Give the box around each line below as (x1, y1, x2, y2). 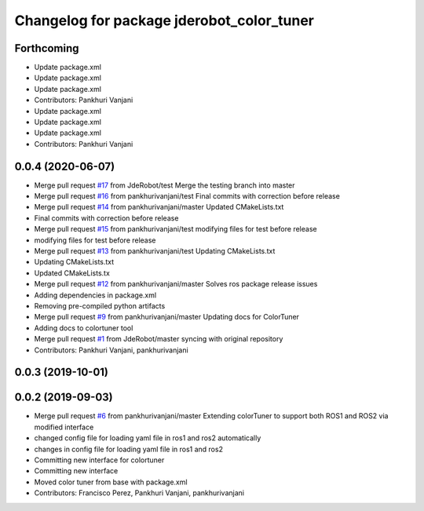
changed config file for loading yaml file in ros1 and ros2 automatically (34, 433, 261, 443)
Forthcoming (14, 42, 79, 55)
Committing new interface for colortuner (34, 455, 165, 465)
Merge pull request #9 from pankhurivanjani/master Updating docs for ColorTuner (34, 312, 300, 322)
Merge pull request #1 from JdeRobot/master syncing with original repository (34, 334, 283, 344)
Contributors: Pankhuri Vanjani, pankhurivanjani (34, 345, 188, 355)
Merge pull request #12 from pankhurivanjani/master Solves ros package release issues (34, 279, 318, 289)
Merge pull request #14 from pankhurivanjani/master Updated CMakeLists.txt (34, 203, 284, 212)
